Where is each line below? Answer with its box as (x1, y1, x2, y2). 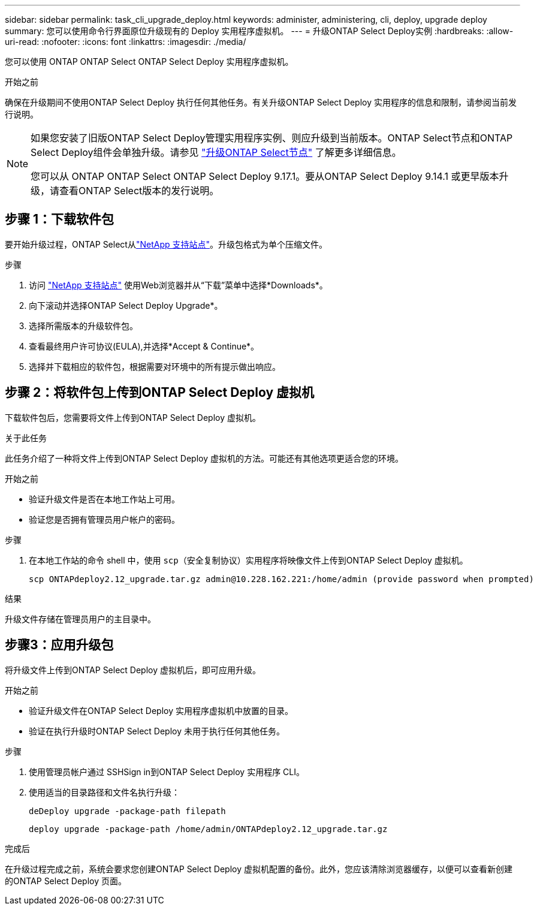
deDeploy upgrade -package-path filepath (29, 806, 226, 816)
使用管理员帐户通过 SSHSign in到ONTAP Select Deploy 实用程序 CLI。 (29, 766, 304, 777)
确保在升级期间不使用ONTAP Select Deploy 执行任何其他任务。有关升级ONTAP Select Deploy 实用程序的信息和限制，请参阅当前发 (5, 97, 517, 107)
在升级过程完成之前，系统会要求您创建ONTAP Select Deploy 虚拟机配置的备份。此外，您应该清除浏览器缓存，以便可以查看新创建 (5, 863, 513, 874)
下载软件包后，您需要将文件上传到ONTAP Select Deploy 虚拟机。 (5, 412, 261, 423)
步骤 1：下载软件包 (5, 212, 114, 227)
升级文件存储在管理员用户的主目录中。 (5, 613, 156, 624)
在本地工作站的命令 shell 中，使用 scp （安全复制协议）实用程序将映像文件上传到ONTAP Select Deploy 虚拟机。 (29, 555, 468, 565)
